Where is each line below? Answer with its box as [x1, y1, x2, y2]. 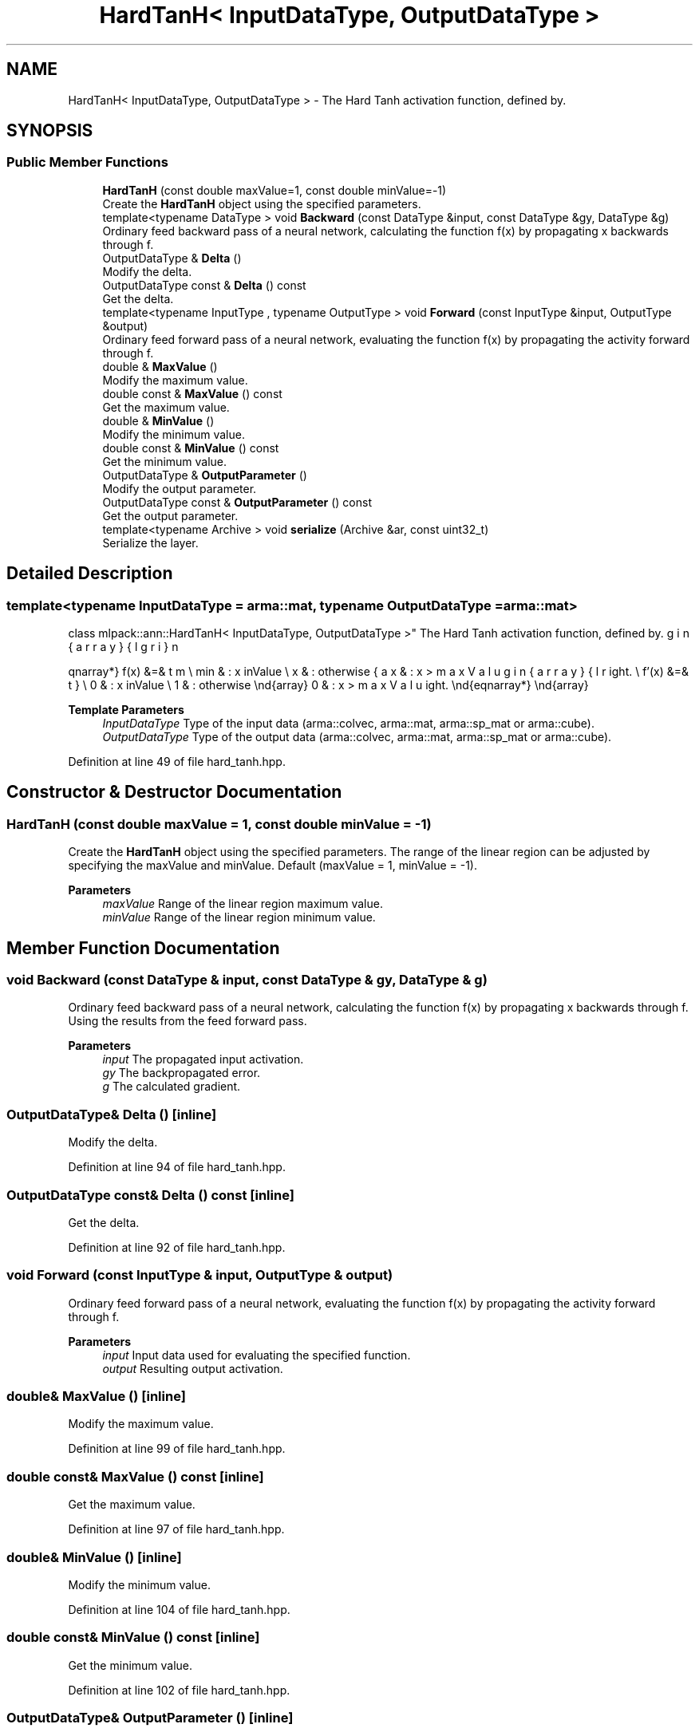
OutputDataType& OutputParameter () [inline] [6, 1710, 294, 1726]
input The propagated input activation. [102, 1052, 304, 1067]
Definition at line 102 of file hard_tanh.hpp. [68, 1683, 290, 1697]
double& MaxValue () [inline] [6, 1388, 186, 1405]
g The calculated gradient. [102, 1079, 241, 1094]
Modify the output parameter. [102, 481, 257, 495]
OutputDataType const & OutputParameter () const [102, 495, 373, 509]
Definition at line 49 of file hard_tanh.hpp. [68, 755, 286, 769]
